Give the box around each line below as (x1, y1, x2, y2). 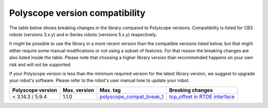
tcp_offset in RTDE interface (169, 93, 235, 100)
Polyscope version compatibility (9, 7, 146, 18)
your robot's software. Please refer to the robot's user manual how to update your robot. (9, 77, 190, 84)
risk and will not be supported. (9, 61, 71, 67)
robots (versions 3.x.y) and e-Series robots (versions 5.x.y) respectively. (9, 31, 157, 37)
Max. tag (99, 87, 121, 94)
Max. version (63, 87, 94, 94)
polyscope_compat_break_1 (99, 93, 164, 100)
